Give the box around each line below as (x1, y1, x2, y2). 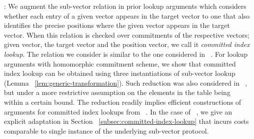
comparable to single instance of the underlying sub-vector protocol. (4, 125, 209, 136)
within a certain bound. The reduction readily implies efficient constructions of (4, 96, 241, 107)
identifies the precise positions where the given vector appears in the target (4, 20, 230, 30)
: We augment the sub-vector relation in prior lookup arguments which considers (4, 1, 247, 11)
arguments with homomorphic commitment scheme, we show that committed (4, 58, 236, 69)
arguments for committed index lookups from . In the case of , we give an (4, 106, 232, 116)
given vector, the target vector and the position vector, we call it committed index (4, 39, 250, 49)
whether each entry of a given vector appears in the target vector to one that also (4, 10, 250, 21)
